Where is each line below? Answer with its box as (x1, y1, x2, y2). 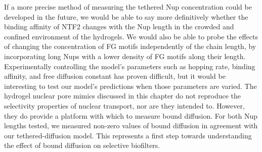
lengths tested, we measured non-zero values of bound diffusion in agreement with (4, 120, 258, 131)
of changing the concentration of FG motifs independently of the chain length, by (4, 41, 256, 52)
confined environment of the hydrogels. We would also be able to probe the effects (4, 31, 258, 41)
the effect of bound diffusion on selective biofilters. (4, 140, 160, 150)
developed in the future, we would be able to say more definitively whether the (4, 11, 248, 22)
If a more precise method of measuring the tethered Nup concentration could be (4, 2, 252, 12)
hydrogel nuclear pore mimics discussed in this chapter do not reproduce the (4, 90, 241, 101)
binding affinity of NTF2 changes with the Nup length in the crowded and (4, 21, 234, 32)
